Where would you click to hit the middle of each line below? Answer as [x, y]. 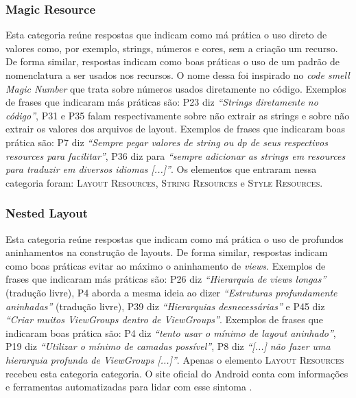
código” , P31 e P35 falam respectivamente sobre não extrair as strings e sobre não [178, 115]
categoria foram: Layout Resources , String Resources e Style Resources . [164, 182]
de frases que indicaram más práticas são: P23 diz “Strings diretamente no [162, 102]
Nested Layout [47, 213]
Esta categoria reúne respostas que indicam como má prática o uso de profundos [175, 238]
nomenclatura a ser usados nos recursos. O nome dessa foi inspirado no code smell [178, 75]
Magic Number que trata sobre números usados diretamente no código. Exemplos [176, 88]
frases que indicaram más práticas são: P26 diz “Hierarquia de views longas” [166, 279]
